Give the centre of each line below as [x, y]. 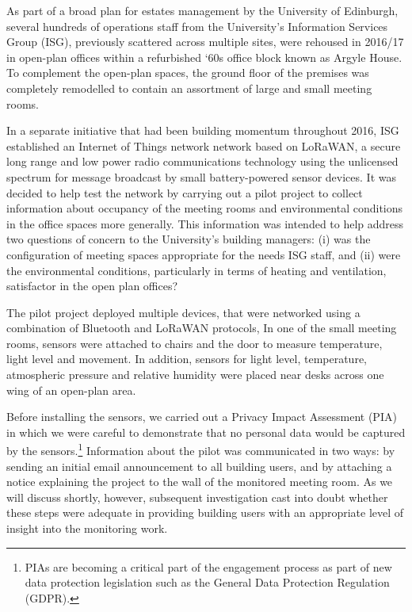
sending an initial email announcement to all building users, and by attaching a [199, 466]
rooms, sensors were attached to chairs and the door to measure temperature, [195, 343]
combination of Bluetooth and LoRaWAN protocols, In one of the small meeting [202, 328]
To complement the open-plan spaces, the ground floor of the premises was [188, 73]
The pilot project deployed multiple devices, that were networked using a [183, 312]
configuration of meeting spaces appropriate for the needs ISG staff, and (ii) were [204, 254]
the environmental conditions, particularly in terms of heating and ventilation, [196, 270]
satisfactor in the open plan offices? [92, 286]
